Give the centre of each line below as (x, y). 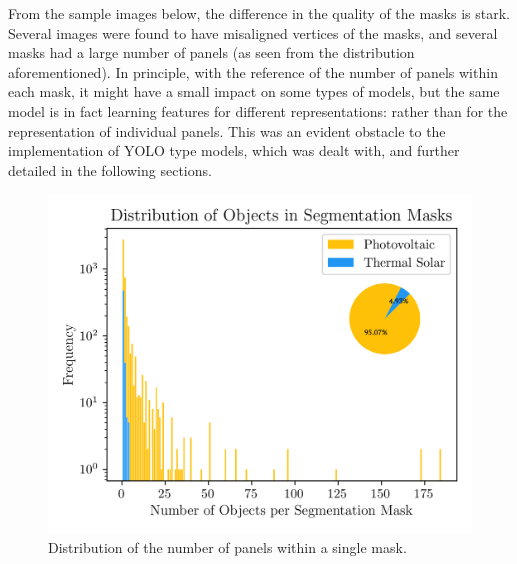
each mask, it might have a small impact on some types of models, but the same (254, 91)
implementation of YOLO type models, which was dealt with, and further (234, 150)
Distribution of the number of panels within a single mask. (227, 547)
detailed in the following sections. (110, 169)
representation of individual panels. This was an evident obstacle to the (227, 130)
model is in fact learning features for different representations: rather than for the (258, 110)
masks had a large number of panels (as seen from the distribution (211, 52)
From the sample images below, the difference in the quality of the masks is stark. (259, 13)
